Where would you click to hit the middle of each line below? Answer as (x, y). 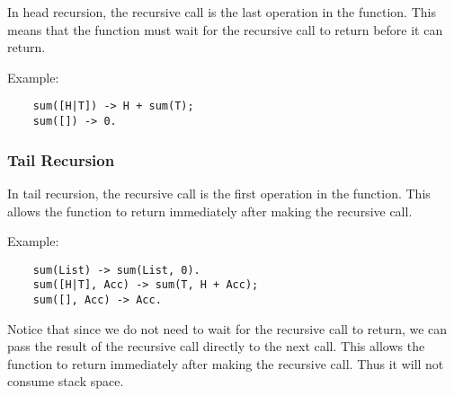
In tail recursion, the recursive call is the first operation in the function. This (219, 193)
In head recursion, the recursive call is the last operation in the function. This (222, 12)
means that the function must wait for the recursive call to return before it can (225, 29)
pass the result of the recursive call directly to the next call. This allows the (216, 346)
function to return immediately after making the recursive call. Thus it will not (226, 363)
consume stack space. (66, 381)
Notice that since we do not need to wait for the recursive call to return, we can (227, 328)
